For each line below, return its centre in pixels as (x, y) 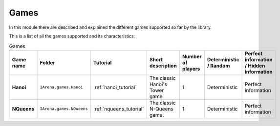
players (191, 69)
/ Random (218, 66)
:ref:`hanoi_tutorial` (115, 87)
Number (192, 56)
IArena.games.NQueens (64, 109)
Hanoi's (158, 84)
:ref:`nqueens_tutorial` (118, 108)
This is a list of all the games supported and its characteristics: (72, 36)
